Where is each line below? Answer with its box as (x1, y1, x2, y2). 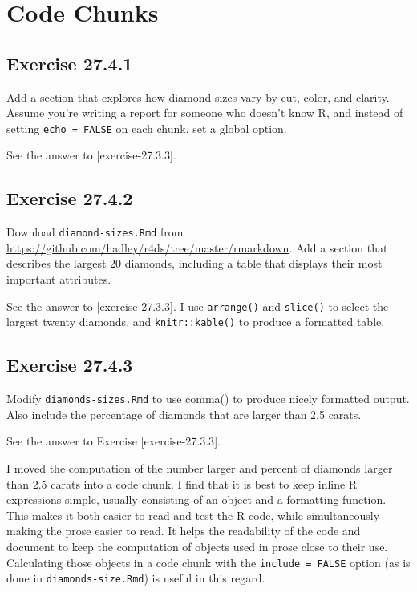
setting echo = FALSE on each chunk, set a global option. (6, 119, 287, 136)
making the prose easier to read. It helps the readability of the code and (6, 522, 361, 539)
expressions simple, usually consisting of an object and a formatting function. (6, 491, 387, 508)
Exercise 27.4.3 (6, 352, 133, 377)
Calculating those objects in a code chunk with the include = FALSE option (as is (6, 554, 411, 570)
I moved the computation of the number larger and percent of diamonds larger (6, 460, 393, 477)
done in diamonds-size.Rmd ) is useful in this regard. (6, 570, 265, 586)
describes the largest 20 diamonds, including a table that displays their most (6, 255, 383, 272)
